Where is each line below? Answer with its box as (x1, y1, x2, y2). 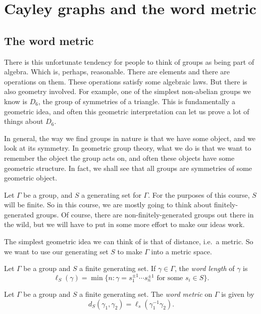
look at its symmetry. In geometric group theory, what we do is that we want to (4, 143, 251, 153)
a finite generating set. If (79, 263, 156, 274)
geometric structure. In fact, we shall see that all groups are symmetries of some (4, 162, 252, 173)
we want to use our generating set (4, 246, 109, 256)
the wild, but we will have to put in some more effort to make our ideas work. (4, 219, 245, 230)
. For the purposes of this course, (148, 189, 250, 200)
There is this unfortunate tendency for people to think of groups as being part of (4, 56, 254, 67)
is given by (221, 289, 254, 299)
